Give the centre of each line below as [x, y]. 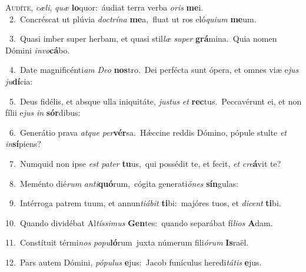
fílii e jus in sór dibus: [43, 113]
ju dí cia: [19, 81]
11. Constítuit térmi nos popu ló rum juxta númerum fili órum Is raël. [127, 242]
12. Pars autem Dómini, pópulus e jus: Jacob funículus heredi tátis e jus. [134, 262]
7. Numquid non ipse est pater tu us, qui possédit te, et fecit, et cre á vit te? [145, 163]
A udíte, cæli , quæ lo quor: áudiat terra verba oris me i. [104, 7]
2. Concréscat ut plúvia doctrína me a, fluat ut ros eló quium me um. [133, 19]
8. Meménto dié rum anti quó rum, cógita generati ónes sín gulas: [124, 183]
